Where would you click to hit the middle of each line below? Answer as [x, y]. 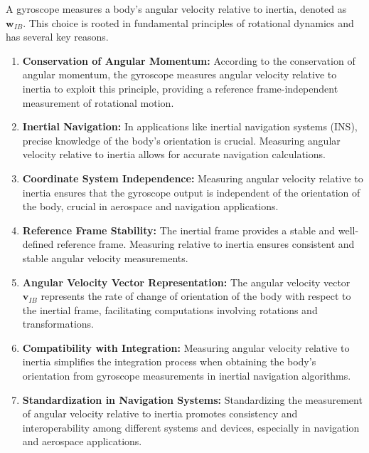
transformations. [58, 324]
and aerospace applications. [82, 441]
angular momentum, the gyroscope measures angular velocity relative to [180, 74]
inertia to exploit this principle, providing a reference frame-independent [180, 88]
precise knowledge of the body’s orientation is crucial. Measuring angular [181, 140]
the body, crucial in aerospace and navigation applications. [150, 206]
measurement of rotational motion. [98, 102]
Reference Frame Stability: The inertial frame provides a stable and [179, 230]
